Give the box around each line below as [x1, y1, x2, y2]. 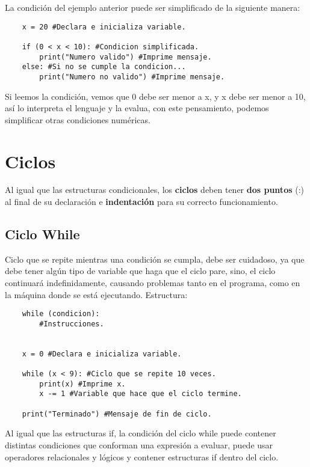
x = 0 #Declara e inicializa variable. [22, 349, 182, 358]
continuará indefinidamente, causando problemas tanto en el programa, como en [5, 276, 300, 289]
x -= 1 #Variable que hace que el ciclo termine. [39, 389, 242, 398]
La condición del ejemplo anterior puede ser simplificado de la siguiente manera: [5, 1, 300, 13]
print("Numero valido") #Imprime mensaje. [39, 52, 212, 61]
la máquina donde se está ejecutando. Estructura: [5, 288, 188, 301]
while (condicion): [22, 310, 100, 319]
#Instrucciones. [39, 319, 104, 328]
